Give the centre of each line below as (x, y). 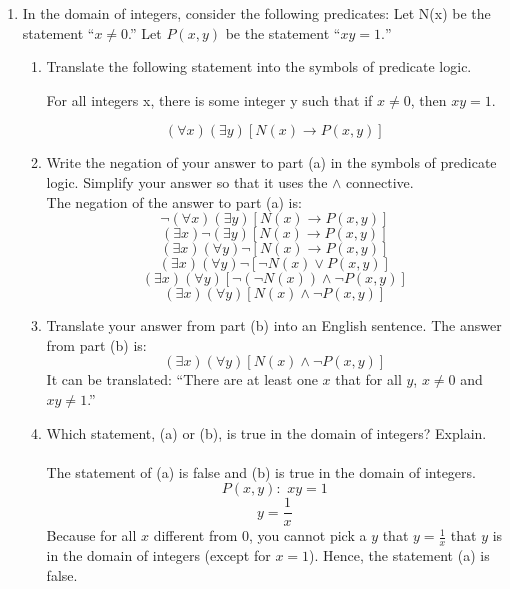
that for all (368, 379)
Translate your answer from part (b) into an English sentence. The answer (274, 325)
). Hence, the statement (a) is (399, 555)
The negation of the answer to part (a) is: (174, 201)
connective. (380, 181)
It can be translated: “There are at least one (182, 379)
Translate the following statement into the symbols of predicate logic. (259, 66)
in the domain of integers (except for (158, 555)
